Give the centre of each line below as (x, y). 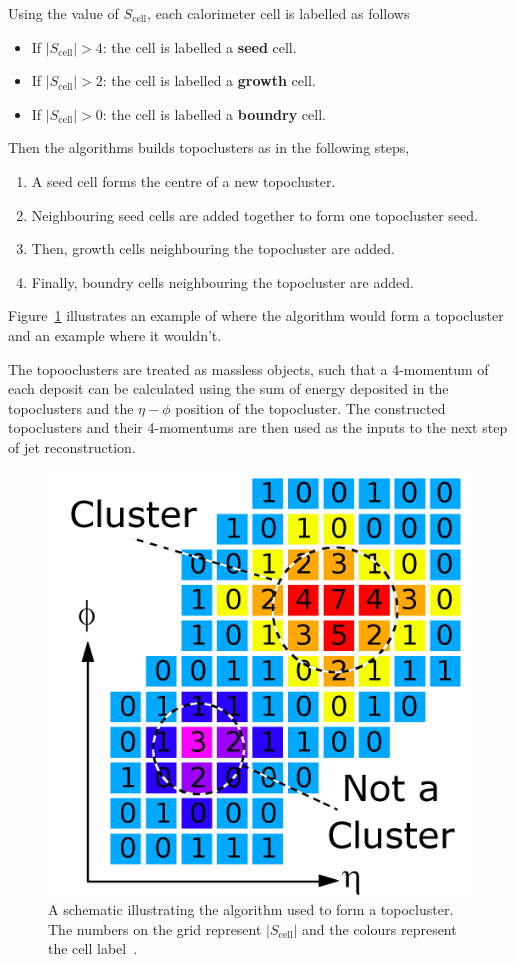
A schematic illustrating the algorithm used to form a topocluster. (251, 909)
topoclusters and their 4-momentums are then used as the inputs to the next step (258, 427)
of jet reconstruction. (72, 446)
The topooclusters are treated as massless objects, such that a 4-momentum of (248, 368)
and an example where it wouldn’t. (115, 334)
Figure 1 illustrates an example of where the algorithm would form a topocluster (256, 315)
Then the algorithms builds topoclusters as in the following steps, (209, 147)
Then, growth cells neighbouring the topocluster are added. (213, 248)
